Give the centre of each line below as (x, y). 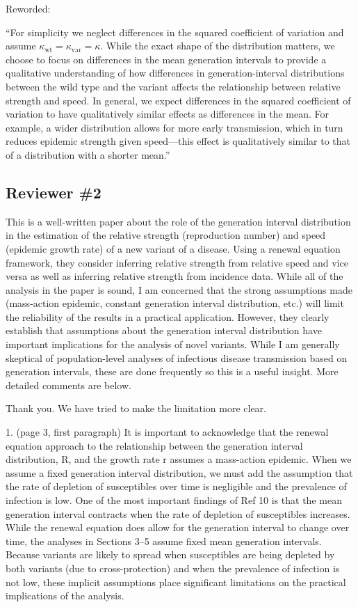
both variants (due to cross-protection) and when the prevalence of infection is (173, 568)
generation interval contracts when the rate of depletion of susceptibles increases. (178, 513)
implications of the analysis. (65, 596)
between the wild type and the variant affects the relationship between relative (173, 86)
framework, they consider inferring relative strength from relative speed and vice (177, 262)
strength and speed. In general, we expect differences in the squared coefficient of (178, 100)
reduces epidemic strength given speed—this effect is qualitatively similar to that (178, 141)
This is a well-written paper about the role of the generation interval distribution (178, 221)
